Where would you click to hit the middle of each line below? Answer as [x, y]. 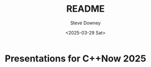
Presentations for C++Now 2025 [75, 58]
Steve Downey [85, 23]
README [85, 9]
